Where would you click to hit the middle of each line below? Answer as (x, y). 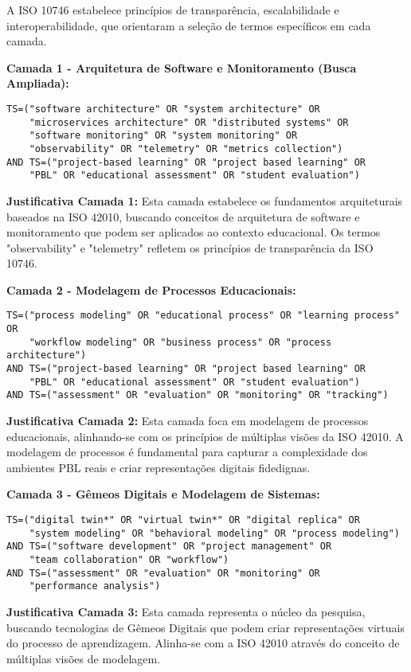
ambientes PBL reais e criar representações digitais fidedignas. (159, 467)
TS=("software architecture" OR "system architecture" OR (163, 109)
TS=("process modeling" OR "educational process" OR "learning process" (203, 316)
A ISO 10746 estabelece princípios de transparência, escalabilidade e (173, 10)
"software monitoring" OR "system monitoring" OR (163, 136)
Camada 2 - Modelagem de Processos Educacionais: (151, 289)
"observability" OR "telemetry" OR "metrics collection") (186, 148)
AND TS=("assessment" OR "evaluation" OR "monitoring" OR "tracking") (198, 395)
